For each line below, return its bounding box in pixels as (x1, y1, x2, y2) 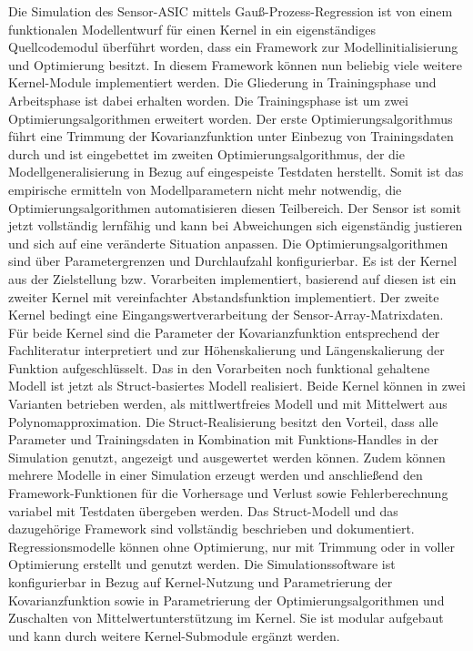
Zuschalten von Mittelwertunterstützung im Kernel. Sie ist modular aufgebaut (8, 608, 444, 627)
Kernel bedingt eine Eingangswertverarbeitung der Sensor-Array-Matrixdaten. (8, 305, 444, 324)
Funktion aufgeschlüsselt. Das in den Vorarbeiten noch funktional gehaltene (8, 358, 430, 377)
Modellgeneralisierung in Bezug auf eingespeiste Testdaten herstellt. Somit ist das (8, 162, 464, 181)
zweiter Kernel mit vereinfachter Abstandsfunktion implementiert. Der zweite (8, 287, 439, 306)
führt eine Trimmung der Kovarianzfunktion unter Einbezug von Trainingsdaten (8, 127, 454, 146)
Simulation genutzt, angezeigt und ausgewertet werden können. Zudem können (8, 447, 446, 466)
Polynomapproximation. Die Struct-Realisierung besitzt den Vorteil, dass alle (8, 412, 438, 431)
